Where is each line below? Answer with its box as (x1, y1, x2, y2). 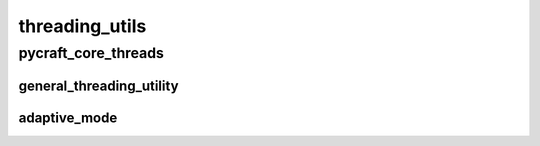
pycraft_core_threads (18, 44, 165, 62)
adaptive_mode (18, 109, 118, 126)
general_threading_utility (18, 77, 179, 94)
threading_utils (18, 15, 147, 37)
